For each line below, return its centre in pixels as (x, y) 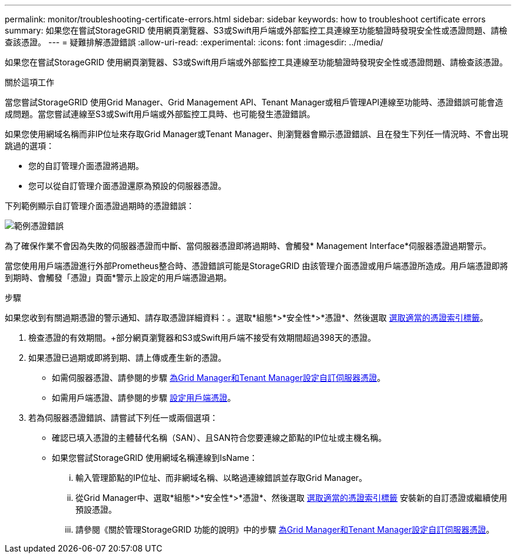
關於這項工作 (29, 82)
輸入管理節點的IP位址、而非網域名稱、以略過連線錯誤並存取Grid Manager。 (221, 478)
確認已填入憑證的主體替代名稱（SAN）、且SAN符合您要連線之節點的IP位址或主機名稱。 (219, 438)
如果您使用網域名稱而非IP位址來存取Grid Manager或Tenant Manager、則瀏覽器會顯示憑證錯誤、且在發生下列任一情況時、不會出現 (257, 134)
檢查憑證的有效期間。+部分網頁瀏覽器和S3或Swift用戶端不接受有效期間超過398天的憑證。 (202, 338)
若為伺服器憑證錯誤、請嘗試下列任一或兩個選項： (123, 418)
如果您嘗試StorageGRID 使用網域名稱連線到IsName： (155, 458)
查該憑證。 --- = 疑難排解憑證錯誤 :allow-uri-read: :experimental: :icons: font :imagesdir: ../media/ (194, 42)
